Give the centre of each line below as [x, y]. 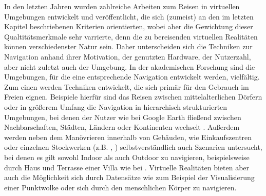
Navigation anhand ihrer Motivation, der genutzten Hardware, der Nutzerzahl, [128, 56]
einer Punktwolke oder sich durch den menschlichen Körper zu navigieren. [120, 187]
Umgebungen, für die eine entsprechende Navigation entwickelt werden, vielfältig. [132, 77]
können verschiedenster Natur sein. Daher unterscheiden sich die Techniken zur [128, 46]
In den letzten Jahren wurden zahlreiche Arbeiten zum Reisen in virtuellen [122, 6]
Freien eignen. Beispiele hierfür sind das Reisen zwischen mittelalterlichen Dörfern [133, 97]
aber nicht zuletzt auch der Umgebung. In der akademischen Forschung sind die [130, 66]
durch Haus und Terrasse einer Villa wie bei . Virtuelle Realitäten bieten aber [127, 167]
